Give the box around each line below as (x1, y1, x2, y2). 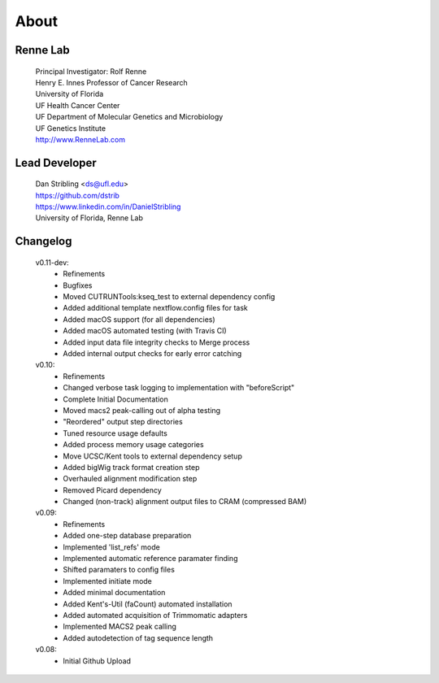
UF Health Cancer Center (35, 100, 120, 110)
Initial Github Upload (63, 655, 132, 666)
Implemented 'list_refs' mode (63, 542, 160, 552)
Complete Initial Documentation (63, 394, 168, 404)
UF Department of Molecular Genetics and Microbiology (35, 112, 224, 122)
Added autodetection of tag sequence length (63, 633, 214, 642)
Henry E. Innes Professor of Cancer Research (35, 77, 189, 87)
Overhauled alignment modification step (63, 474, 198, 484)
